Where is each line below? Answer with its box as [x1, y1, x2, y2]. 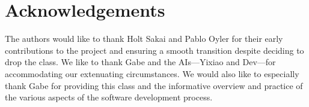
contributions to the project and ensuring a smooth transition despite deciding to [5, 44, 304, 56]
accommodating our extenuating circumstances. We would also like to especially [5, 67, 299, 80]
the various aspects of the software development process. [5, 91, 213, 103]
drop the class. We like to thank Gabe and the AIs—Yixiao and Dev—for [5, 56, 276, 68]
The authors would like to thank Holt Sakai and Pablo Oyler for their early [5, 32, 283, 45]
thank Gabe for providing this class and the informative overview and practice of [5, 79, 303, 91]
